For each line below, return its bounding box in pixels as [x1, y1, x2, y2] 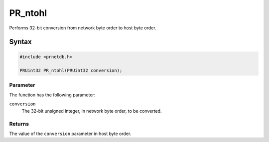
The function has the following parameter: [9, 92, 96, 98]
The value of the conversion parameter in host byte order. [9, 131, 132, 137]
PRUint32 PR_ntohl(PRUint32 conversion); [19, 68, 123, 73]
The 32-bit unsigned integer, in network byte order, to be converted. [21, 108, 162, 114]
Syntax [9, 38, 32, 46]
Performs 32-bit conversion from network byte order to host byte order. [9, 25, 156, 31]
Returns [9, 120, 29, 127]
